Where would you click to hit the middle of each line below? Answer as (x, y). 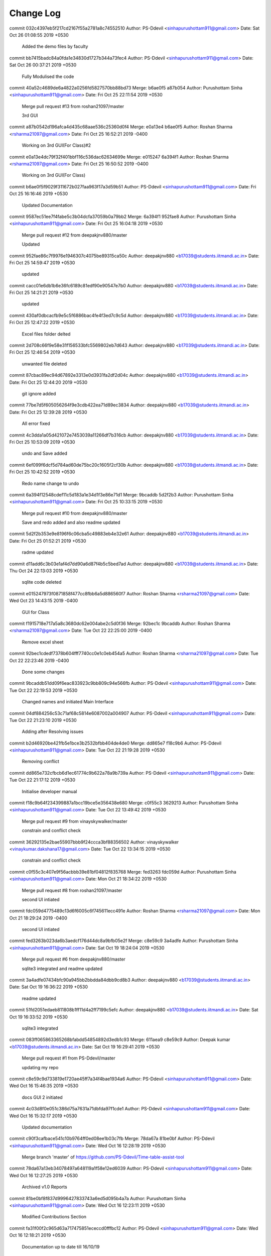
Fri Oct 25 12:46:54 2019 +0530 (42, 352)
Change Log (35, 13)
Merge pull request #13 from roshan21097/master (73, 106)
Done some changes (43, 672)
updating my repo (40, 1067)
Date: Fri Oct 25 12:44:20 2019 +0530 (48, 382)
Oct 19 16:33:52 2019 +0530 (38, 1017)
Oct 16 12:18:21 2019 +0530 (38, 1235)
